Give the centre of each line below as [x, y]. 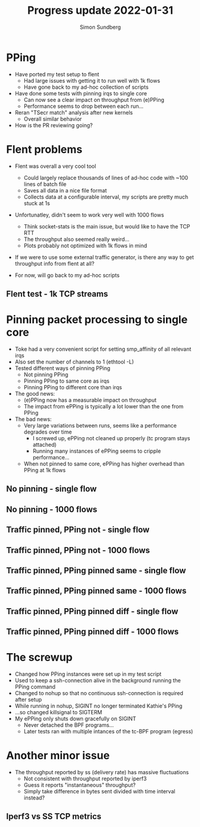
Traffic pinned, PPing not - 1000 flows [78, 550]
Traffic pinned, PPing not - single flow [78, 530]
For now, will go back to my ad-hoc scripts [67, 275]
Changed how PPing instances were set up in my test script [88, 674]
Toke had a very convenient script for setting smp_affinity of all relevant [103, 349]
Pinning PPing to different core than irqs [73, 387]
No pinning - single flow [52, 489]
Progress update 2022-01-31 [100, 10]
